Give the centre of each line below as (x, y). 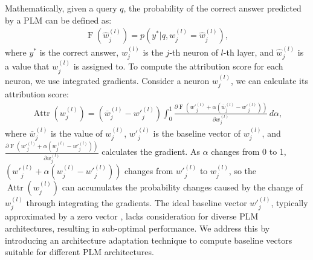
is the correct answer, (79, 52)
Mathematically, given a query (61, 8)
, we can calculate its (269, 80)
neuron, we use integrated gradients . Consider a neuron (107, 80)
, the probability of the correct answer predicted (212, 8)
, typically (289, 202)
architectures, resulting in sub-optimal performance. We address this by (137, 228)
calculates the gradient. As (151, 151)
